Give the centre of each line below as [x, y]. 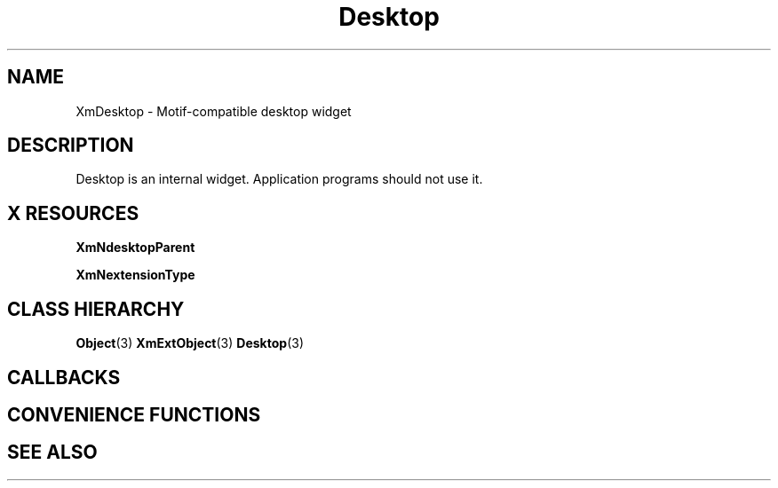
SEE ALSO [52, 453]
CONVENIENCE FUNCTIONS [134, 414]
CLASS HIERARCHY [96, 309]
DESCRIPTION [71, 146]
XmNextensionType [135, 275]
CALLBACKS [64, 377]
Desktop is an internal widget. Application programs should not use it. [279, 179]
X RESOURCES [73, 213]
